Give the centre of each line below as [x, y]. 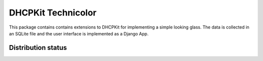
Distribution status [38, 48]
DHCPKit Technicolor [53, 13]
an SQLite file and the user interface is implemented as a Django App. [79, 33]
